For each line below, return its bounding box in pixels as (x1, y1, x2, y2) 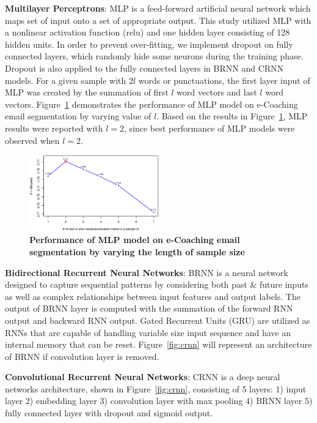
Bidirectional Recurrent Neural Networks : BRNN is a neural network (5, 266, 288, 279)
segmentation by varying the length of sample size (29, 245, 245, 258)
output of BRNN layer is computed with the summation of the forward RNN (5, 302, 293, 315)
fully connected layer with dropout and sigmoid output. (5, 406, 213, 419)
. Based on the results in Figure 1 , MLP (156, 110, 308, 122)
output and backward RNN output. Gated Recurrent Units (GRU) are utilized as (5, 313, 310, 326)
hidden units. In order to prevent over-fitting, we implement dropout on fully (5, 37, 293, 50)
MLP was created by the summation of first (5, 86, 169, 99)
